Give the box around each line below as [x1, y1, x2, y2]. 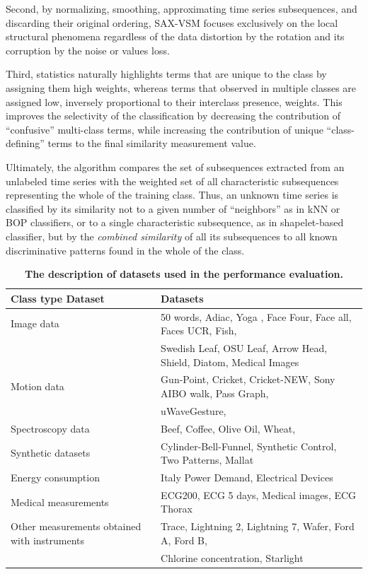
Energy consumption [11, 469, 100, 484]
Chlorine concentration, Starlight [161, 550, 304, 565]
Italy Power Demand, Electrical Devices [161, 469, 333, 484]
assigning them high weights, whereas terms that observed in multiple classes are [6, 80, 357, 95]
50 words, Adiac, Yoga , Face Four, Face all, [161, 309, 352, 324]
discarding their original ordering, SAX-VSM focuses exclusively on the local [6, 15, 338, 30]
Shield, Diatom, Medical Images [161, 354, 299, 369]
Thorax [161, 501, 192, 516]
